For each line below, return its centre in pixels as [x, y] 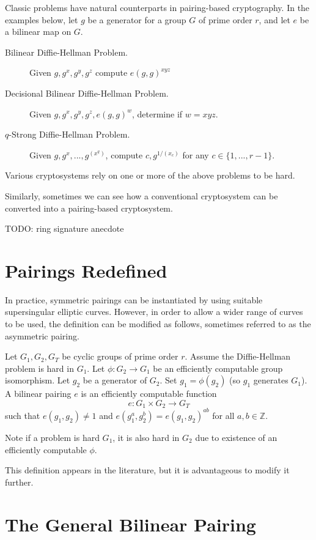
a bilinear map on [38, 31]
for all [223, 415]
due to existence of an [236, 437]
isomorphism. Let [38, 380]
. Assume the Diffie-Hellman [238, 356]
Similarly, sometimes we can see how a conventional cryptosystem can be [141, 195]
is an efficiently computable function [149, 394]
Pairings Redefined [86, 270]
